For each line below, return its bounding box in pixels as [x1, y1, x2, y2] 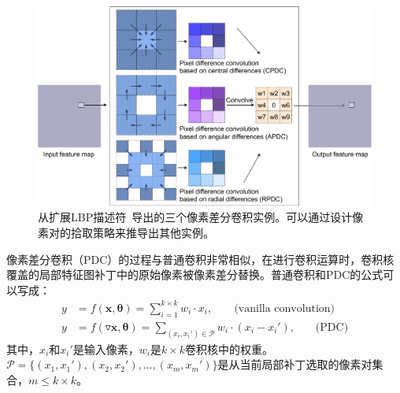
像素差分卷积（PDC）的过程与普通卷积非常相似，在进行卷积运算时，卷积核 [6, 250, 394, 267]
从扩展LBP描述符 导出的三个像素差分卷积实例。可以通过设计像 [38, 209, 364, 225]
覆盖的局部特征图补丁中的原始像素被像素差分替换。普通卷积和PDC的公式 [6, 266, 383, 283]
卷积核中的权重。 [185, 340, 274, 357]
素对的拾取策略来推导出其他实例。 [38, 224, 214, 240]
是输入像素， [72, 340, 139, 357]
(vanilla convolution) [234, 302, 335, 314]
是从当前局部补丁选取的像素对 [217, 356, 372, 373]
